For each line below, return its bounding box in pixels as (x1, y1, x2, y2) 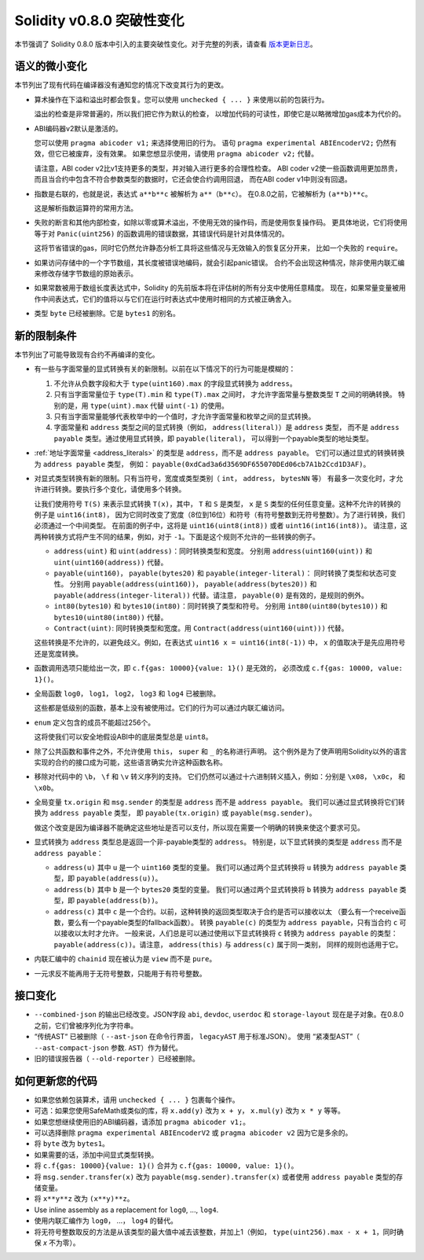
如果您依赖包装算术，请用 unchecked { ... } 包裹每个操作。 (34, 1095, 239, 1104)
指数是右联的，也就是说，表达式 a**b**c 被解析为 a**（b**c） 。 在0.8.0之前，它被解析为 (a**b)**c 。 (34, 189, 372, 198)
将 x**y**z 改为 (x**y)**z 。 (34, 1194, 134, 1203)
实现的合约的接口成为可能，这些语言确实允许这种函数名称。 (34, 757, 227, 766)
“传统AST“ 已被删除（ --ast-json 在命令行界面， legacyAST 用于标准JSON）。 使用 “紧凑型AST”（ (34, 1032, 360, 1041)
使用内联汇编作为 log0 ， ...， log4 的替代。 (34, 1216, 178, 1225)
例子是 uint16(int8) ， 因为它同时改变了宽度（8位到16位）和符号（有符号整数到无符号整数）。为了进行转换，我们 (34, 510, 406, 520)
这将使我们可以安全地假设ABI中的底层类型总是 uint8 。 (34, 732, 213, 742)
